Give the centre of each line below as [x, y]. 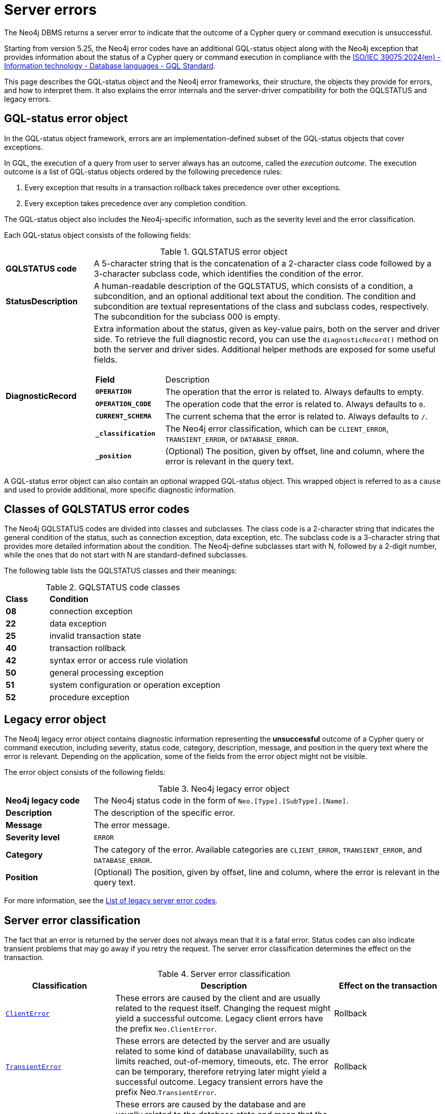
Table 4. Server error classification [224, 974]
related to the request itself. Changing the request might [223, 1008]
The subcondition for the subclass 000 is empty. [187, 316]
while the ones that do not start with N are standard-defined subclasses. [126, 555]
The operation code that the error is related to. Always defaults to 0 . [295, 404]
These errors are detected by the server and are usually [223, 1041]
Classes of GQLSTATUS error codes [97, 509]
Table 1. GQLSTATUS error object [224, 251]
